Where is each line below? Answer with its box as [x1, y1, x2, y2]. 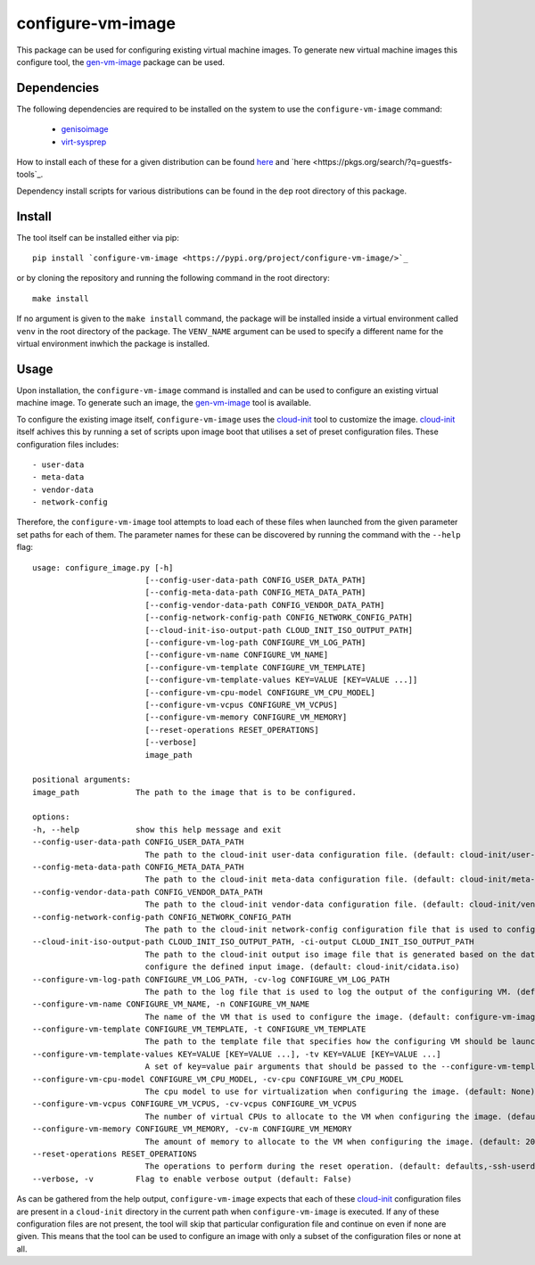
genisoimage [61, 124, 109, 135]
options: [32, 812, 70, 822]
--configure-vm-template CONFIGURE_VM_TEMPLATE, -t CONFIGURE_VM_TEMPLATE [32, 1024, 366, 1034]
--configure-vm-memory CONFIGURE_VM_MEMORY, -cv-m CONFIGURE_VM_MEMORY [32, 1124, 352, 1134]
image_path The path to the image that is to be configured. [32, 787, 357, 797]
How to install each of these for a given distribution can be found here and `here [16, 157, 311, 168]
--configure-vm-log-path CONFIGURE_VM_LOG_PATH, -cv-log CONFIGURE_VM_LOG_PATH [32, 974, 390, 984]
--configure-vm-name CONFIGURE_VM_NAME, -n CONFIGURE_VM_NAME [32, 999, 310, 1009]
